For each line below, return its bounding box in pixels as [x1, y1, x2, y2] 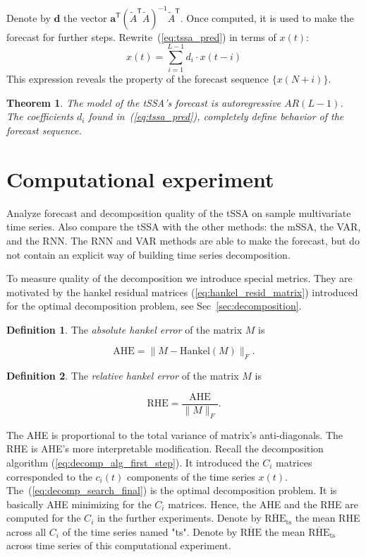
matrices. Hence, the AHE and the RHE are [168, 496, 358, 511]
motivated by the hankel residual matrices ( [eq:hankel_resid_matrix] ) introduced [6, 284, 358, 299]
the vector [63, 10, 107, 25]
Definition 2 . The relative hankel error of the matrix [6, 368, 239, 383]
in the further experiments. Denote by [97, 510, 262, 525]
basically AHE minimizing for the [6, 496, 152, 511]
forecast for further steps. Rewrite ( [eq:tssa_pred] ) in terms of [6, 29, 276, 44]
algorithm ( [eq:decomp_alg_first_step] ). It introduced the [6, 455, 260, 469]
